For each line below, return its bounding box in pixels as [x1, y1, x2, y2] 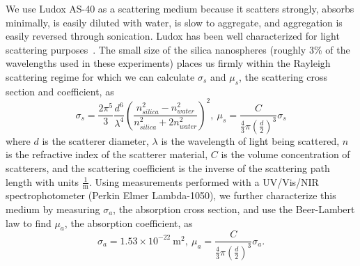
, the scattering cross [239, 69, 328, 84]
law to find [6, 215, 52, 230]
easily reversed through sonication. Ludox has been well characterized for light [6, 29, 340, 43]
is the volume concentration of [221, 147, 350, 162]
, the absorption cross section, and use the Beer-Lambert [113, 202, 355, 216]
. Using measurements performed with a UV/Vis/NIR [88, 174, 319, 189]
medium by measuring [6, 202, 100, 216]
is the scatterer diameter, [42, 133, 149, 148]
